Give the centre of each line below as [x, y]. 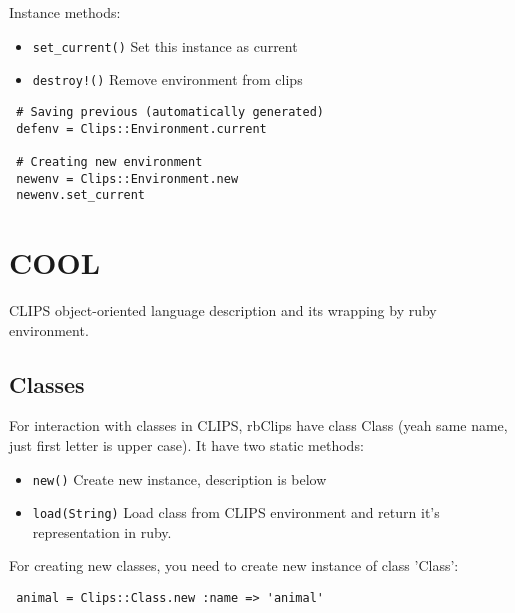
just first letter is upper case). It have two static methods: [186, 444]
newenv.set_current [81, 195]
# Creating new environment [109, 161]
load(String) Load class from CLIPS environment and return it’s [236, 512]
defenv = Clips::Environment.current [141, 128]
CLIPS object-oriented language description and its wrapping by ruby [223, 309]
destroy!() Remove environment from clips [167, 79]
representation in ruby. [102, 531]
